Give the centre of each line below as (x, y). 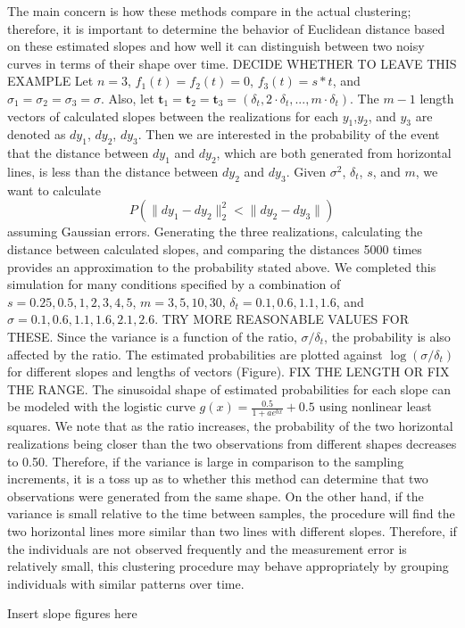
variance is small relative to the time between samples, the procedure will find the (231, 513)
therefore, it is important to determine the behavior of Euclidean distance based (226, 28)
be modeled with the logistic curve (101, 406)
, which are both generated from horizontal (334, 153)
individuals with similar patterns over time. (126, 583)
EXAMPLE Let (50, 81)
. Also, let (128, 98)
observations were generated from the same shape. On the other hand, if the (216, 496)
